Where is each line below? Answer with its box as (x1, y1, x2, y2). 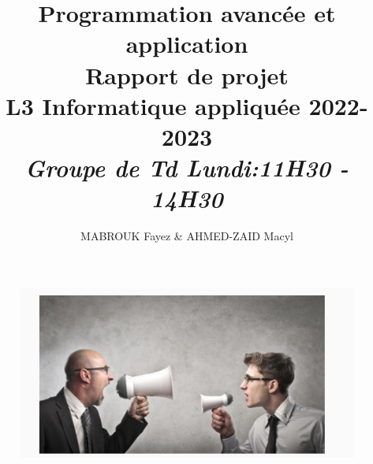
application (125, 28, 248, 60)
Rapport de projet (85, 58, 289, 91)
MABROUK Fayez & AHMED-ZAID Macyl (80, 228, 293, 244)
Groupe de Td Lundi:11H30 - (25, 151, 349, 184)
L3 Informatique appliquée (6, 89, 300, 121)
